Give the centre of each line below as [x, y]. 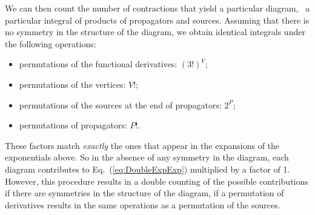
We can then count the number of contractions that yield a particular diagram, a [157, 8]
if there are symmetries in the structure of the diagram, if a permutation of [144, 193]
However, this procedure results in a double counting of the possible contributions [157, 181]
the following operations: [51, 43]
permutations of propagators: [73, 125]
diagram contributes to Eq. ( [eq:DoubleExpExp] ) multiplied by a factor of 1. [148, 169]
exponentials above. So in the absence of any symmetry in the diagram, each [147, 157]
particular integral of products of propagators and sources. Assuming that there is [157, 20]
